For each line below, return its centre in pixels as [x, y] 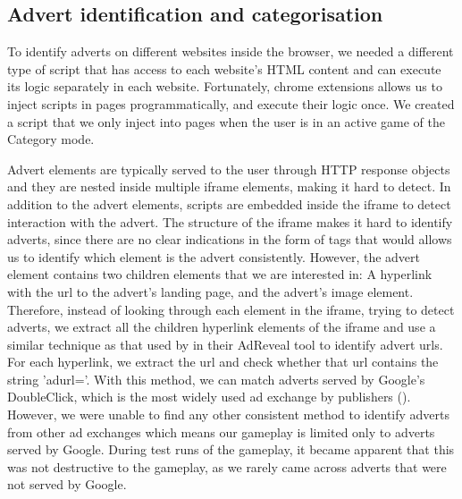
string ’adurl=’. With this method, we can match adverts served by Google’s [216, 379]
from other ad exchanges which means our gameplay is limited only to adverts [221, 431]
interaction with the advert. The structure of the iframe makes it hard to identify [230, 221]
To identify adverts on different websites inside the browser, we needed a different [231, 51]
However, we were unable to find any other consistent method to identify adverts [229, 414]
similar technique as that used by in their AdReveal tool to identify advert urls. [225, 344]
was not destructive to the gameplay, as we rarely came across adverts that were [227, 466]
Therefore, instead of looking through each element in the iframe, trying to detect [231, 309]
